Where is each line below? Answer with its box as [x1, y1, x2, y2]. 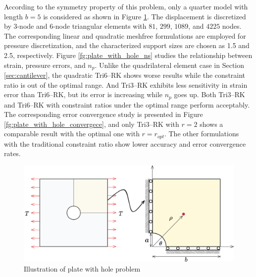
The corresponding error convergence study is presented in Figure [4, 109, 203, 119]
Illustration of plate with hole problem [24, 263, 141, 274]
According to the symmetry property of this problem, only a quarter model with [4, 1, 248, 11]
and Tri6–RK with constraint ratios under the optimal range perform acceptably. [4, 99, 250, 110]
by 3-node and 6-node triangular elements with [4, 21, 147, 31]
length [4, 11, 23, 21]
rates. [4, 148, 21, 159]
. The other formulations [164, 128, 239, 139]
